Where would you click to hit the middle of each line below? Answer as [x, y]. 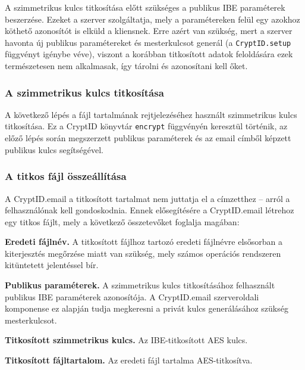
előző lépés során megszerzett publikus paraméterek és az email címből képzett [148, 138]
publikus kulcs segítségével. [54, 149]
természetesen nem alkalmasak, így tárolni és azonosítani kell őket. [126, 66]
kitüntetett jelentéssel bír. [52, 265]
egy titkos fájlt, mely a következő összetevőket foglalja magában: [122, 221]
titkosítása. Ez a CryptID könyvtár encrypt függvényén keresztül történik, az [146, 126]
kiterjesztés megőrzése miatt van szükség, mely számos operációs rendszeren [143, 253]
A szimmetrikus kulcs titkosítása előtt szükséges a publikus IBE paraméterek [145, 7]
